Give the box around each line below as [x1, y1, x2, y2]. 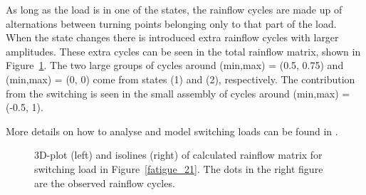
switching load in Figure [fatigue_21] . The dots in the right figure [34, 161, 323, 176]
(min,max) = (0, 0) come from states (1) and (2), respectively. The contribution [6, 71, 355, 86]
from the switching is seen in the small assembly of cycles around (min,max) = [6, 85, 350, 100]
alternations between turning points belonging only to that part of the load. [6, 16, 337, 31]
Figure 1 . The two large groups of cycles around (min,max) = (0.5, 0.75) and [6, 58, 344, 73]
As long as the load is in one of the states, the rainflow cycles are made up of [6, 2, 343, 16]
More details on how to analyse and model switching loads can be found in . [6, 123, 338, 138]
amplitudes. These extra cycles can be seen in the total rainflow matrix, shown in [6, 43, 361, 58]
